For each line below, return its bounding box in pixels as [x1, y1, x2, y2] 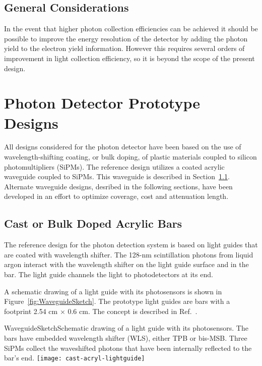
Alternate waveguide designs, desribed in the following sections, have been [4, 181, 233, 191]
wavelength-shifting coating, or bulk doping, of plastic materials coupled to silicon [4, 151, 257, 162]
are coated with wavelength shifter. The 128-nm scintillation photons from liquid [4, 249, 253, 259]
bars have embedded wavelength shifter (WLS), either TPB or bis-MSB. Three [4, 333, 247, 343]
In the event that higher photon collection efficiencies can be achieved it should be [4, 23, 258, 34]
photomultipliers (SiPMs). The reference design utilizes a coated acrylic [4, 161, 225, 172]
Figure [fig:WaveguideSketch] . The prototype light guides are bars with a [4, 296, 230, 306]
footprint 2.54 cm [4, 305, 58, 316]
